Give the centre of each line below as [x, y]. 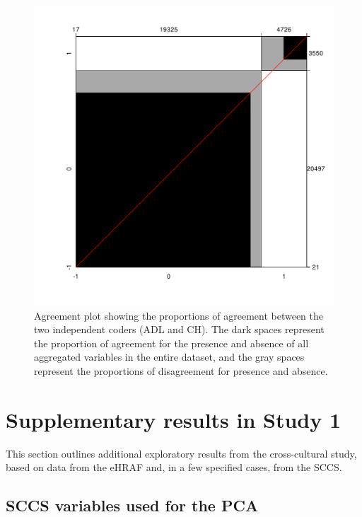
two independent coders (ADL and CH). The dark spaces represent [179, 329]
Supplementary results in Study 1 [174, 419]
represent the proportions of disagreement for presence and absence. [181, 370]
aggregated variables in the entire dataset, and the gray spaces [169, 357]
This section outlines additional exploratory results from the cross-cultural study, [181, 453]
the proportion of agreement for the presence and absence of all [171, 343]
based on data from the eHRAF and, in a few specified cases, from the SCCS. [174, 467]
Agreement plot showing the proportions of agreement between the [179, 315]
